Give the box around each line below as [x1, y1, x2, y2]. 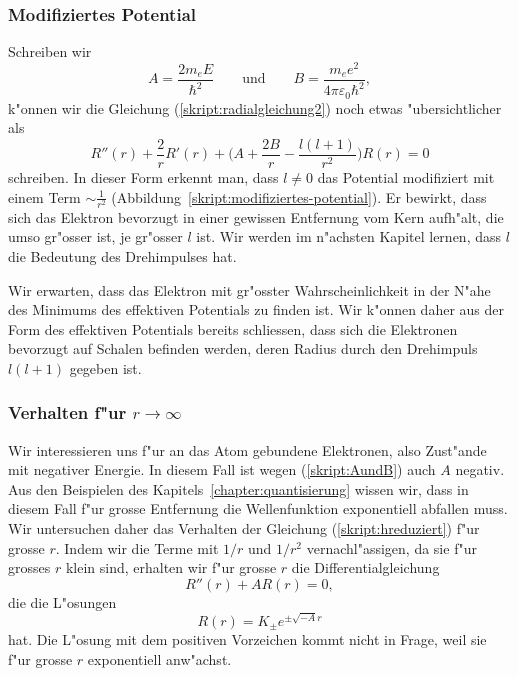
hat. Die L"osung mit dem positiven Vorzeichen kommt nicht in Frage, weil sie [8, 629, 487, 650]
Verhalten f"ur [8, 400, 127, 425]
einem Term [8, 186, 81, 207]
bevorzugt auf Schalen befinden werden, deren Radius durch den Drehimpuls [8, 338, 478, 359]
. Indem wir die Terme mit [55, 537, 219, 558]
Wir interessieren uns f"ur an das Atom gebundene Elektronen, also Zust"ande [8, 439, 487, 460]
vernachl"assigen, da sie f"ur [306, 537, 477, 558]
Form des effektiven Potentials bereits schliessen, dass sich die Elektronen [8, 318, 458, 339]
